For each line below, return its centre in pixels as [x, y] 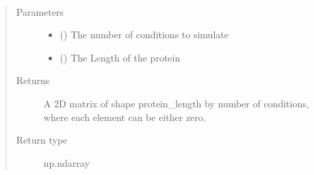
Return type [42, 140]
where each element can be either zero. [125, 117]
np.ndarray [66, 162]
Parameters [40, 11]
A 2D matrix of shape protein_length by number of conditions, [176, 103]
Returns [33, 80]
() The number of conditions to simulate [144, 35]
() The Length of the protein [120, 57]
